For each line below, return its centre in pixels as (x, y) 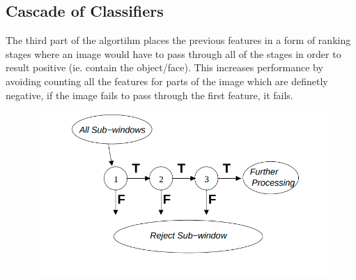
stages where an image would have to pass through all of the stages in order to (173, 53)
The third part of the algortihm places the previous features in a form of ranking (178, 40)
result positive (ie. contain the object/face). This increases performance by (164, 67)
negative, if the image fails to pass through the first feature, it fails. (149, 95)
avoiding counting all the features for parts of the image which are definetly (167, 81)
